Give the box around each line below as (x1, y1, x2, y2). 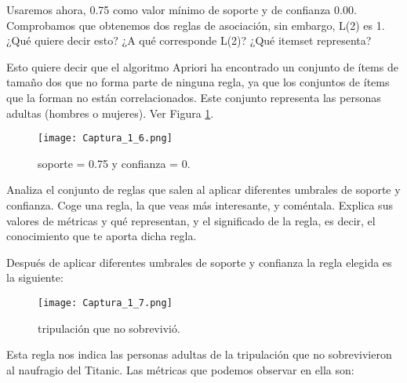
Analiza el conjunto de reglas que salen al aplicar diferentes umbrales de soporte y (6, 181, 401, 198)
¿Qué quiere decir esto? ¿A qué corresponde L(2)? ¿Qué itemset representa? (6, 32, 372, 49)
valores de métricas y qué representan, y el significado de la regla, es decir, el (6, 212, 376, 228)
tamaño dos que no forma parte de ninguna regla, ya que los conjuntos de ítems (6, 74, 390, 90)
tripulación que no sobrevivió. (38, 319, 180, 336)
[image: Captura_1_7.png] (38, 297, 173, 308)
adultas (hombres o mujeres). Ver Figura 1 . (6, 104, 214, 121)
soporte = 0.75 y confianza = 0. (38, 155, 191, 171)
